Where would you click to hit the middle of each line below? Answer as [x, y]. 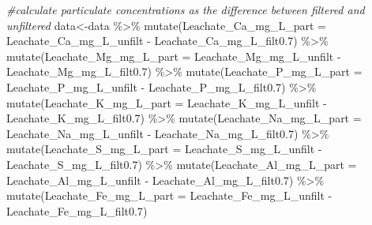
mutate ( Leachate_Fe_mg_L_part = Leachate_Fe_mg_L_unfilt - [169, 195]
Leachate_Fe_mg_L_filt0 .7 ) [77, 210]
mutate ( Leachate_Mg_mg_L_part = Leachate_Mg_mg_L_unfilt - [174, 56]
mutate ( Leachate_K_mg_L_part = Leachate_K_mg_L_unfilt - [167, 102]
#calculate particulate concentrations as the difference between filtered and [186, 9]
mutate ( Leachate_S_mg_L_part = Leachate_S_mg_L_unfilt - [164, 149]
